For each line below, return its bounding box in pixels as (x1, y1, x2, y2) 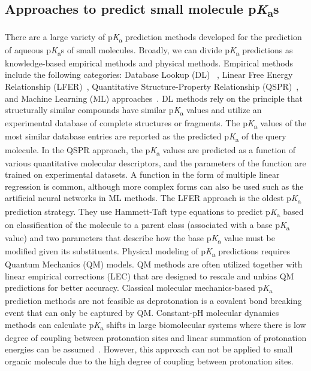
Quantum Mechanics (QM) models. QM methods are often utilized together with (5, 258, 303, 270)
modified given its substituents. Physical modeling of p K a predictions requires (5, 244, 291, 259)
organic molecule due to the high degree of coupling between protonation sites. (5, 354, 294, 367)
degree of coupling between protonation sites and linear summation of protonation (5, 331, 307, 343)
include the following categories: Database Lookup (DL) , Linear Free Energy (5, 68, 293, 81)
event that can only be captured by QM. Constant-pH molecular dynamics (5, 306, 279, 318)
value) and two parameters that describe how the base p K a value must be (5, 231, 276, 245)
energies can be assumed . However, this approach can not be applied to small (5, 343, 293, 355)
